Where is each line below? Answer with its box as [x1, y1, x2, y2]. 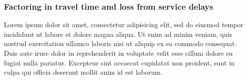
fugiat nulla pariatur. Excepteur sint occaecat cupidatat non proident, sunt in [4, 57, 235, 67]
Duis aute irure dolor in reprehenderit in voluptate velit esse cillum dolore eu [4, 48, 233, 58]
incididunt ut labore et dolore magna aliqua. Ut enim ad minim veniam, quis [4, 29, 232, 39]
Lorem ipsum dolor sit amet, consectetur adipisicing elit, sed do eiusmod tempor [4, 19, 244, 30]
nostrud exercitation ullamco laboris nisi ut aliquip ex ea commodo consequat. [4, 38, 237, 48]
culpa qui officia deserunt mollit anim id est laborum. [4, 67, 163, 77]
